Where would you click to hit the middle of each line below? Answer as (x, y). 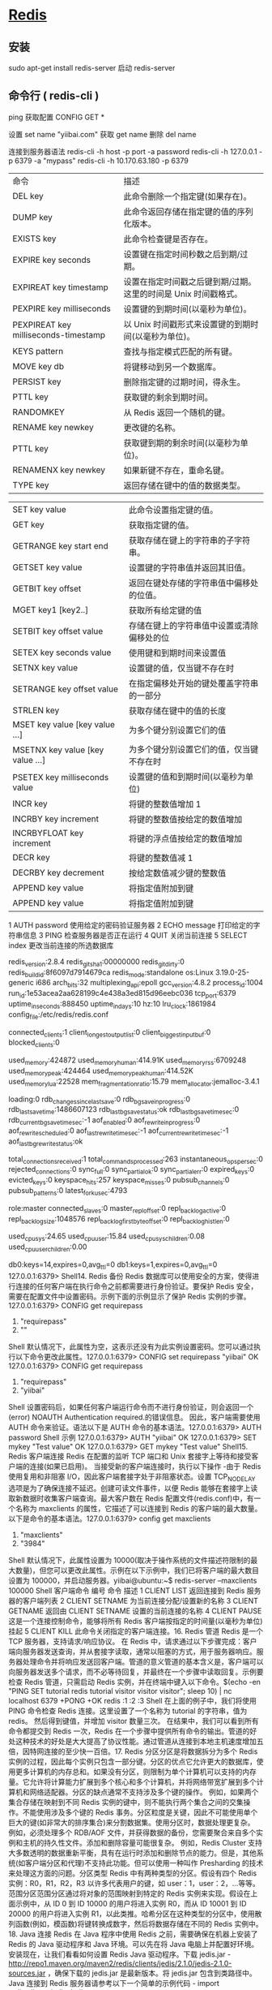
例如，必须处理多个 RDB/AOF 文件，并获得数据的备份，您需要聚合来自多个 (132, 1833)
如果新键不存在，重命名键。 (176, 470)
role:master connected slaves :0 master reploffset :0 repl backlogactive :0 (117, 1209)
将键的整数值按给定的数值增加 (185, 819)
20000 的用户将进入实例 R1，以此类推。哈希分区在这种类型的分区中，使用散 (135, 1914)
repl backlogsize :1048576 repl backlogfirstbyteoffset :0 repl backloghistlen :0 (119, 1219)
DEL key (28, 196)
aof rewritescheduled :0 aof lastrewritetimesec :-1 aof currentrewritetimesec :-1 (119, 1131)
